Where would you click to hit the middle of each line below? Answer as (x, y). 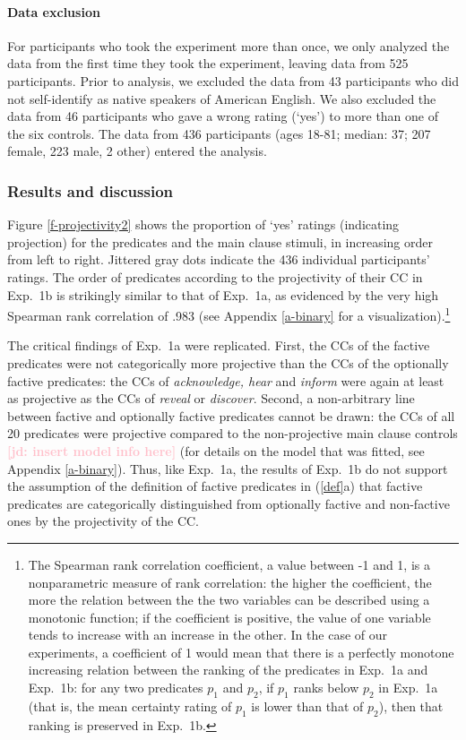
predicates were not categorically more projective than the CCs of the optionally (228, 362)
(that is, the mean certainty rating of (130, 706)
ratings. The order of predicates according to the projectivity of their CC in (215, 276)
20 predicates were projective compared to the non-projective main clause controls (233, 433)
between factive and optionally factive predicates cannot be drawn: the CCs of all (231, 415)
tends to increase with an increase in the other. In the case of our (207, 635)
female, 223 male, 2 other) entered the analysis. (137, 151)
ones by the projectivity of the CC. (104, 521)
